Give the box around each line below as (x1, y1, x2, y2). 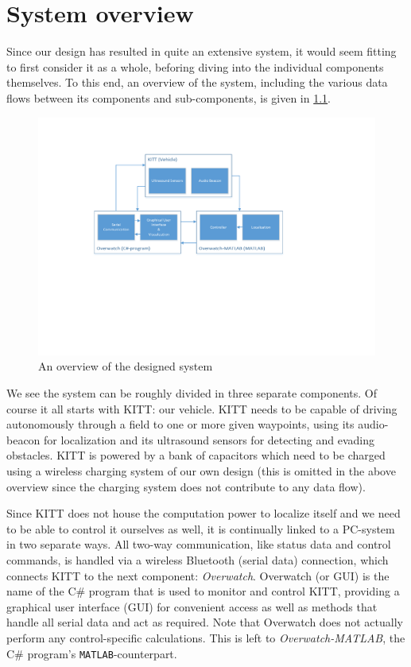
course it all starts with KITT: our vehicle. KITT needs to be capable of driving (6, 400, 397, 417)
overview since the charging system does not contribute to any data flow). (6, 478, 366, 494)
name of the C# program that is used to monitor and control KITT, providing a (6, 583, 400, 599)
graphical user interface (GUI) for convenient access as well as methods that (6, 598, 378, 615)
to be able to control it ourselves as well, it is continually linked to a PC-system (6, 520, 395, 537)
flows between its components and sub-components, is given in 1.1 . (6, 89, 332, 106)
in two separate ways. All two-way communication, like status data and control (6, 536, 391, 553)
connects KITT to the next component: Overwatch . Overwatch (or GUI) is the (6, 567, 390, 584)
